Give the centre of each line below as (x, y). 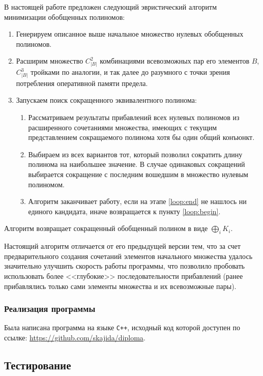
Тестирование (38, 365)
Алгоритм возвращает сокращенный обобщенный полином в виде (106, 228)
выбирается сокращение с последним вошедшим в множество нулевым (138, 174)
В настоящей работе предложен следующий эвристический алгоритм (111, 7)
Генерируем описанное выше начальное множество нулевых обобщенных (130, 34)
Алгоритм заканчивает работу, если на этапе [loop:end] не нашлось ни (137, 201)
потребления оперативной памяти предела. (82, 83)
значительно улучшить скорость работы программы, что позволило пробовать (124, 266)
